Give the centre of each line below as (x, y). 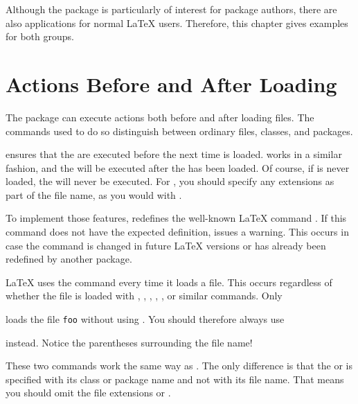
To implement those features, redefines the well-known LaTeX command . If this (176, 218)
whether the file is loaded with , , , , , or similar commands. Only (144, 296)
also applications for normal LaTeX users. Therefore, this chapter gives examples (177, 23)
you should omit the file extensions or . (88, 393)
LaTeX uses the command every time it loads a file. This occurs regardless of (169, 282)
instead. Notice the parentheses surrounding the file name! (129, 342)
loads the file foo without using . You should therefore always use (145, 319)
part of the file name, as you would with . (94, 194)
